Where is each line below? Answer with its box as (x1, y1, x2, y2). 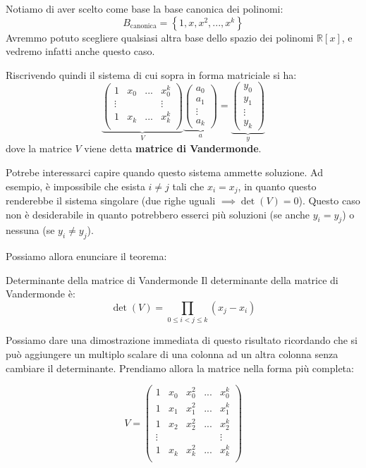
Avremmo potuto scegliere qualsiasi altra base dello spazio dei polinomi (6, 30, 314, 44)
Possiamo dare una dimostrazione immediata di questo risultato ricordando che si (6, 333, 358, 347)
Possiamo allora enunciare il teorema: (6, 249, 167, 264)
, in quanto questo (238, 178, 317, 193)
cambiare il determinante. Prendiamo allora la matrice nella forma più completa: (6, 360, 354, 375)
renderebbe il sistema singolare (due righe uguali (6, 193, 216, 208)
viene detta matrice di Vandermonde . (84, 141, 262, 156)
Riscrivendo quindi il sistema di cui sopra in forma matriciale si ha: (6, 67, 297, 82)
